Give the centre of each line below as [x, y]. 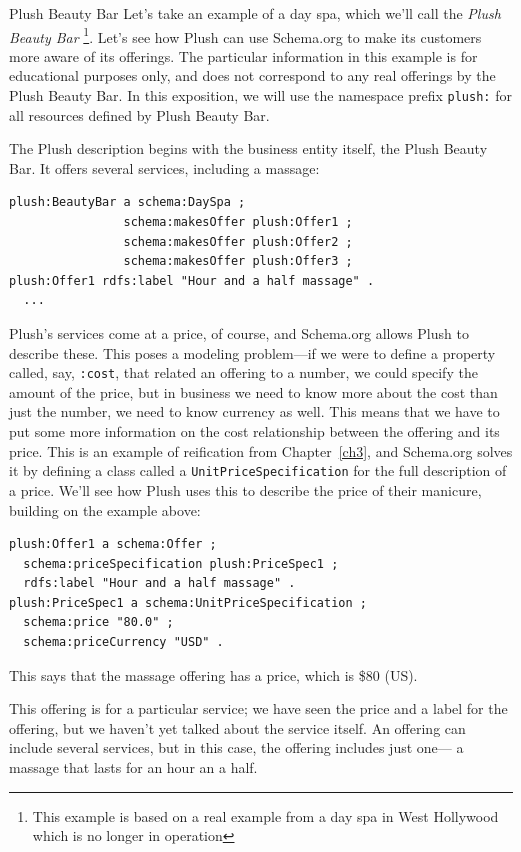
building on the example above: [105, 509]
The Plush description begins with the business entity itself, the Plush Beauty [248, 148]
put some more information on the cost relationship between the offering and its [254, 431]
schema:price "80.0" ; [98, 622]
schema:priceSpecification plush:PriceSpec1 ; [181, 563]
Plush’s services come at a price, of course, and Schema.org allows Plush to [239, 333]
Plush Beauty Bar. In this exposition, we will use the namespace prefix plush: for [260, 95]
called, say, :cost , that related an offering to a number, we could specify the [243, 372]
